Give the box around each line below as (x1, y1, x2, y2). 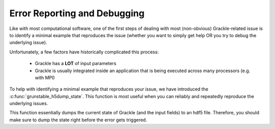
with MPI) (35, 74, 56, 81)
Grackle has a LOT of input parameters (35, 60, 117, 67)
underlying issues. (9, 101, 48, 107)
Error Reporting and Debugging (9, 8, 145, 19)
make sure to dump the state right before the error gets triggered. (9, 117, 147, 123)
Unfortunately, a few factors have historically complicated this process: (9, 49, 159, 55)
